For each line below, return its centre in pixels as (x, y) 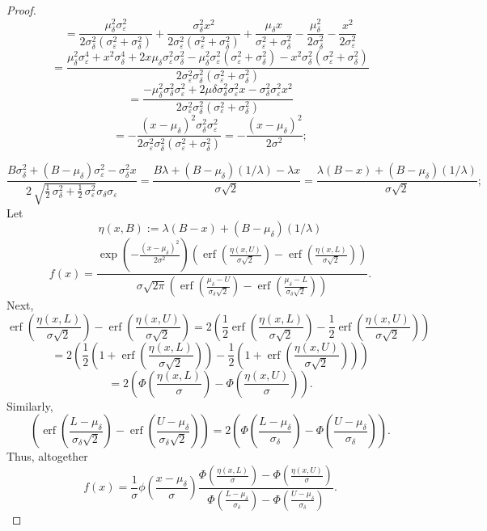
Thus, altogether (47, 456)
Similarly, (30, 405)
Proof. (21, 10)
